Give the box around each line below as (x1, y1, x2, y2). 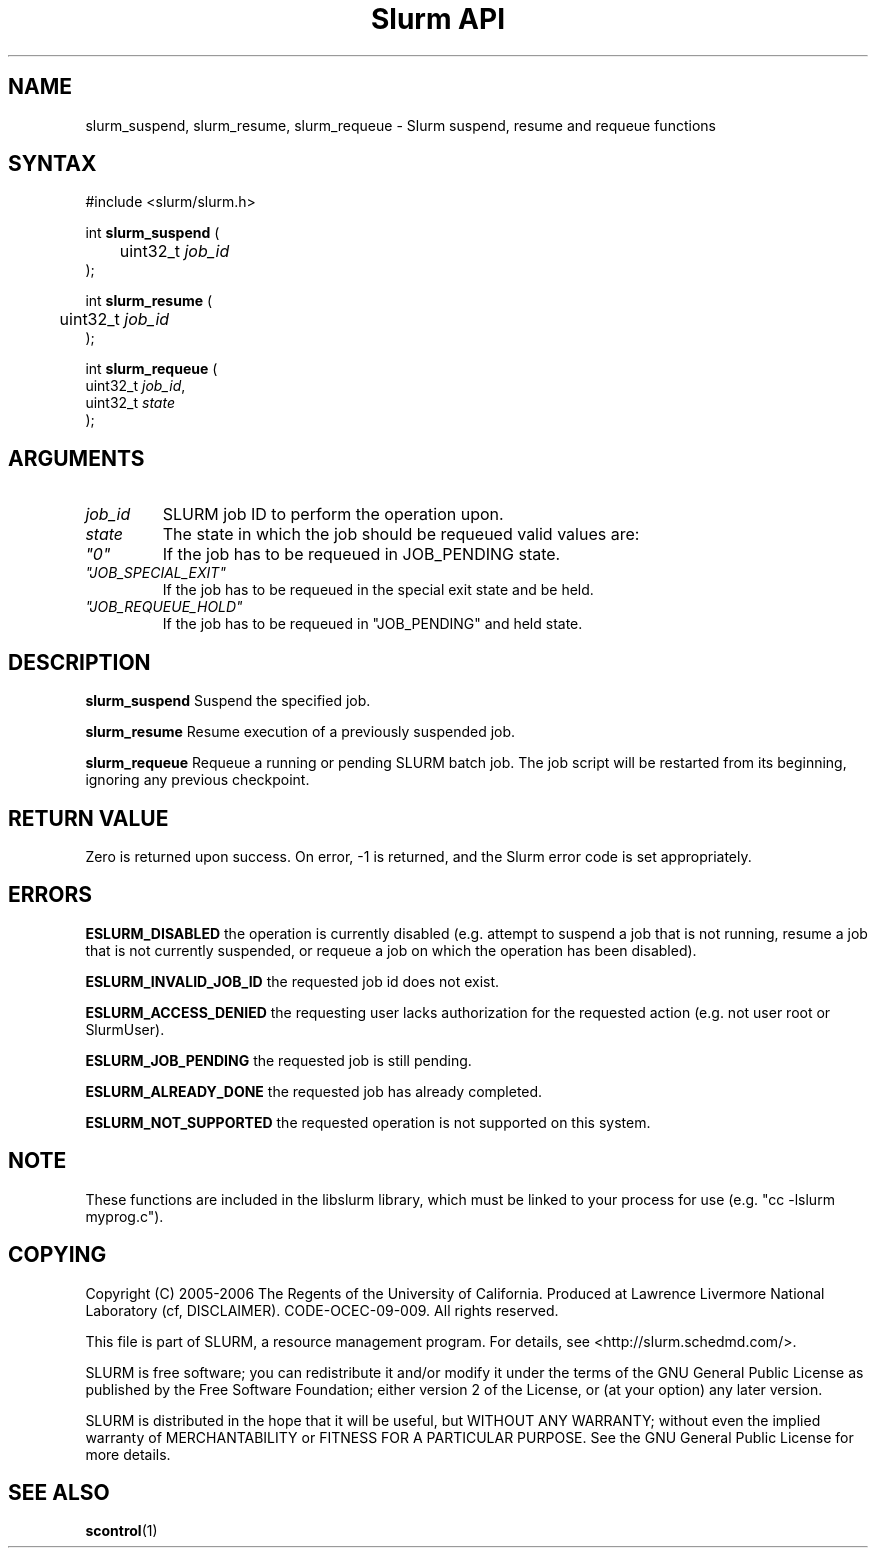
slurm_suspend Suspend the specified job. (85, 692, 371, 710)
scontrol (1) (85, 1522, 158, 1540)
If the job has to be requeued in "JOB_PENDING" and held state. (162, 615, 583, 633)
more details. (85, 1445, 171, 1463)
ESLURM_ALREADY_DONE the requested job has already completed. (85, 1082, 543, 1100)
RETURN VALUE (8, 805, 169, 831)
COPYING (8, 1242, 107, 1268)
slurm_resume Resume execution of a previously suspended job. (85, 723, 516, 741)
